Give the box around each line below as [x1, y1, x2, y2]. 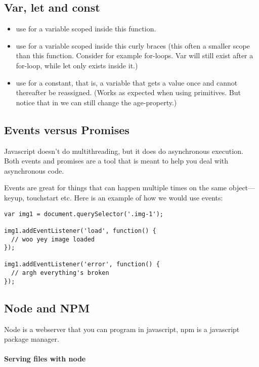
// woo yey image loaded [11, 235, 95, 243]
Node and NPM [4, 300, 90, 315]
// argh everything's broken [11, 269, 109, 277]
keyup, [4, 192, 25, 202]
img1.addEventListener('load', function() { [4, 227, 156, 234]
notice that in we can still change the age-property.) [16, 97, 177, 107]
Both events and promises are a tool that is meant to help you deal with [4, 155, 229, 166]
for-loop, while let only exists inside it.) [16, 60, 138, 70]
